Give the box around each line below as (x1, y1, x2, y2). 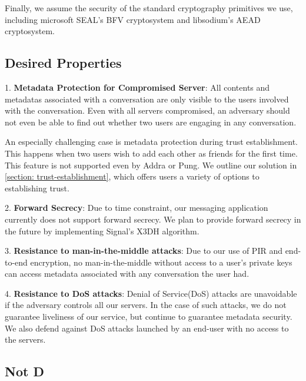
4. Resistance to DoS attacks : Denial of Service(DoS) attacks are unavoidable (5, 287, 297, 299)
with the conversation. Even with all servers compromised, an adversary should (5, 104, 290, 117)
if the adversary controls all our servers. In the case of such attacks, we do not (5, 299, 287, 311)
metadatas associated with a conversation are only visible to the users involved (5, 92, 289, 105)
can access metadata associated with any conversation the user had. (5, 267, 250, 280)
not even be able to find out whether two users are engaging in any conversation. (5, 115, 297, 128)
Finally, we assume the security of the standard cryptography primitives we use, (5, 2, 293, 14)
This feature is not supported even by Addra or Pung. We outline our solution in (5, 158, 297, 171)
